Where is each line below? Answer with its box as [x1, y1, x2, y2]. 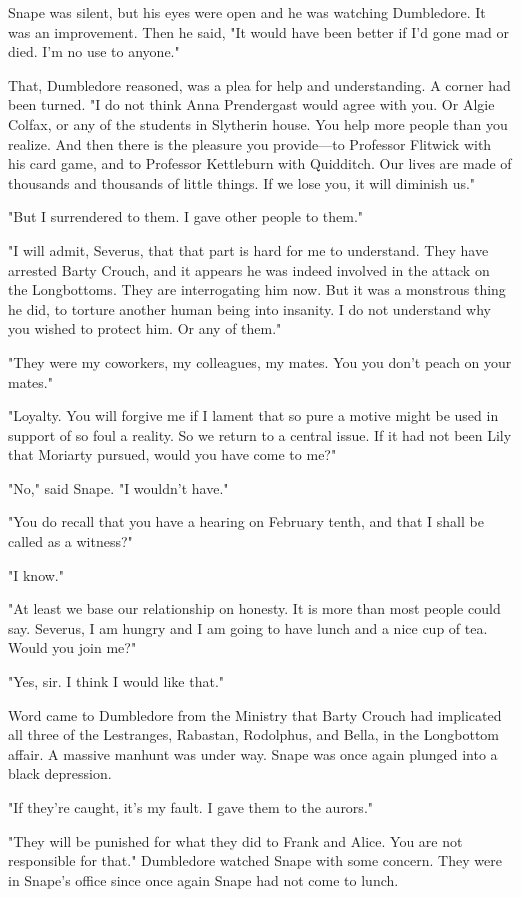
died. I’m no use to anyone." [8, 41, 180, 62]
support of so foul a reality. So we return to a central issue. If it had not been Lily [8, 424, 512, 445]
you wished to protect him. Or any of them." [8, 318, 282, 339]
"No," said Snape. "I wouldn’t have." [8, 477, 229, 498]
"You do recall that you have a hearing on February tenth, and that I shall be [8, 511, 484, 532]
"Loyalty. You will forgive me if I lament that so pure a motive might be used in [8, 405, 499, 426]
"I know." [8, 564, 64, 585]
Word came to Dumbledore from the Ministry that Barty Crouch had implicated [8, 704, 502, 725]
